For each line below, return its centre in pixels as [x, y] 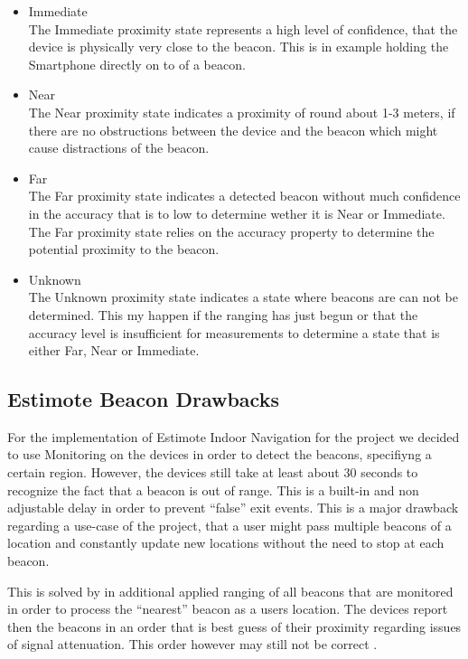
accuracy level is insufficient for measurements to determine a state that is [234, 332]
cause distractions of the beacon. [119, 148]
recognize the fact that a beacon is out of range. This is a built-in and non [213, 490]
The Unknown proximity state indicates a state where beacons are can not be [243, 297]
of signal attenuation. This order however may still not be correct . [192, 644]
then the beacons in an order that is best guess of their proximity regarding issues [234, 626]
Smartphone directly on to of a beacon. [137, 64]
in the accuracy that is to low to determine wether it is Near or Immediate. [237, 213]
